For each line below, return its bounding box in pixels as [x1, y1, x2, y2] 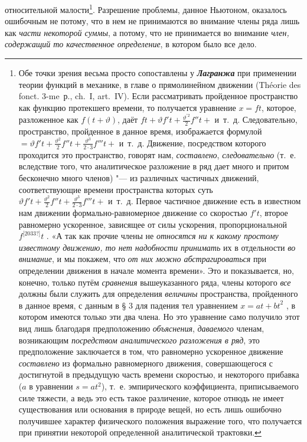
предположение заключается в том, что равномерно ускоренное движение [18, 345, 283, 358]
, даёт [117, 113, 138, 126]
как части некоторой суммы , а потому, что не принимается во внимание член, [5, 26, 289, 38]
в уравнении [29, 380, 73, 392]
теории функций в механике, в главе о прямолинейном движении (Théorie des [18, 78, 301, 90]
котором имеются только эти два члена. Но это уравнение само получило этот [18, 310, 300, 323]
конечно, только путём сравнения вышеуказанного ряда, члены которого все [18, 276, 291, 288]
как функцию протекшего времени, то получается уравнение [18, 101, 236, 113]
